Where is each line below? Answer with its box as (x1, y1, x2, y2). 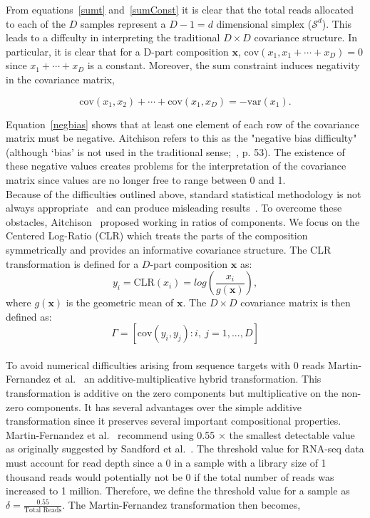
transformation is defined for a (6, 256, 139, 271)
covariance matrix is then (240, 295, 351, 310)
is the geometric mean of (66, 295, 174, 310)
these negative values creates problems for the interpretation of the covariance (6, 158, 346, 173)
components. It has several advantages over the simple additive (26, 399, 302, 414)
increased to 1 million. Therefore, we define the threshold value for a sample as (6, 483, 350, 498)
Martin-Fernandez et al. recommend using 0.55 (6, 427, 215, 442)
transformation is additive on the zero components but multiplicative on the (6, 385, 339, 400)
